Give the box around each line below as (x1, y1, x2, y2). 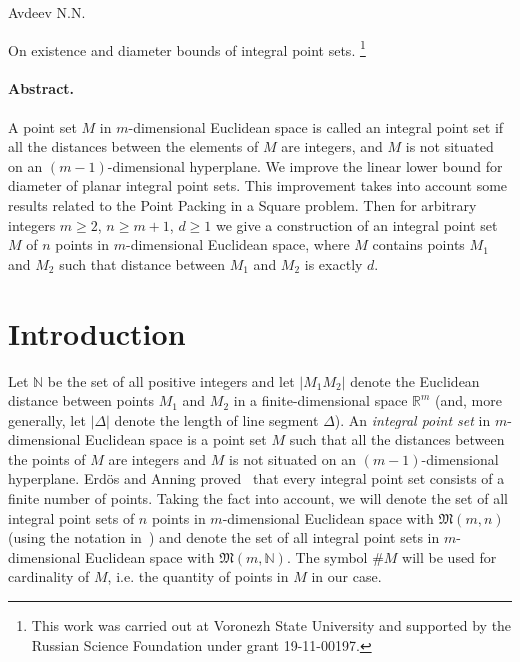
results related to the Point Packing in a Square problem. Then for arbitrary (8, 195, 477, 216)
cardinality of (8, 566, 90, 587)
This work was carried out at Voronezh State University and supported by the (31, 615, 512, 636)
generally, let (8, 409, 86, 430)
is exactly (304, 253, 363, 274)
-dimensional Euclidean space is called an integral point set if (128, 116, 504, 137)
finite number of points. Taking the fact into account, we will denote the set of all (8, 488, 508, 509)
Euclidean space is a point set (85, 429, 267, 450)
